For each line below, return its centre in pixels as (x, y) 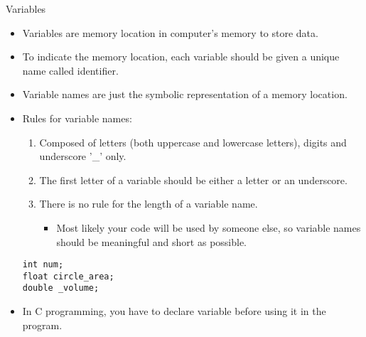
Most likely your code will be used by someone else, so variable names (209, 227)
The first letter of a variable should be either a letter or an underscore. (193, 180)
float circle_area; (68, 276)
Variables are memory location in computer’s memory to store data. (170, 32)
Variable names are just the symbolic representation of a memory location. (185, 94)
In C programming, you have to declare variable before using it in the (174, 311)
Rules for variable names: (77, 118)
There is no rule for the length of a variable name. (149, 204)
